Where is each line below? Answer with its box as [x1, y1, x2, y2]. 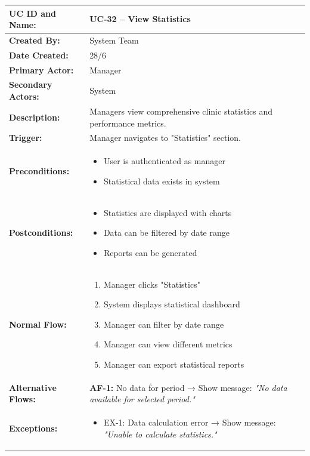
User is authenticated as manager [103, 155, 225, 167]
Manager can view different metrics [103, 338, 232, 350]
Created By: [9, 33, 60, 46]
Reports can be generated [103, 246, 197, 258]
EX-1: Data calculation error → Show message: [103, 416, 276, 429]
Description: [9, 110, 60, 123]
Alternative [9, 381, 57, 393]
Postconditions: [9, 226, 73, 239]
